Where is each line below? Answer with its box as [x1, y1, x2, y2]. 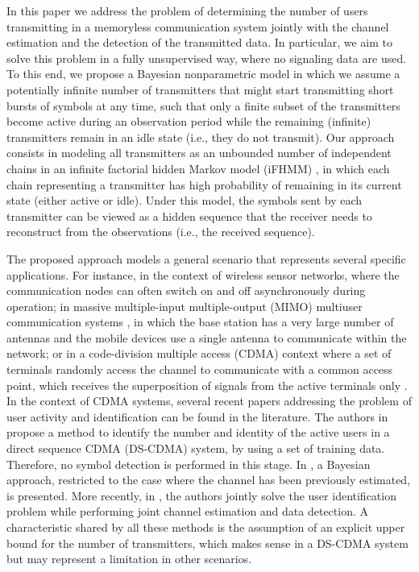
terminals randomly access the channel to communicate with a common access [6, 361, 393, 378]
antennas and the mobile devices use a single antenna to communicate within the [6, 329, 407, 346]
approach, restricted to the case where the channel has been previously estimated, [6, 471, 411, 488]
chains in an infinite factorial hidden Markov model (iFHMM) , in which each [6, 160, 390, 176]
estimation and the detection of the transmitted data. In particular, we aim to [6, 34, 392, 51]
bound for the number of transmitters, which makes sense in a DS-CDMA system [6, 534, 409, 551]
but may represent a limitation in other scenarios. [6, 550, 252, 567]
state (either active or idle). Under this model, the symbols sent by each [6, 192, 363, 209]
